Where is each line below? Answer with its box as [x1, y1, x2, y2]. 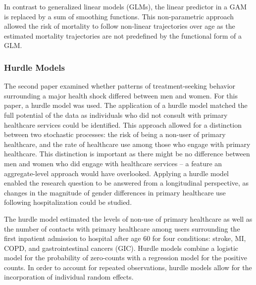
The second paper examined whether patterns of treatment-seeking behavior [4, 81, 236, 91]
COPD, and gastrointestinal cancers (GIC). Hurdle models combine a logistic [4, 242, 239, 253]
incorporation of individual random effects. [4, 272, 134, 282]
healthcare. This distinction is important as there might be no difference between [4, 148, 250, 159]
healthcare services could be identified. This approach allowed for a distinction [4, 119, 242, 130]
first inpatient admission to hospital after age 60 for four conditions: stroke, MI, [4, 233, 246, 243]
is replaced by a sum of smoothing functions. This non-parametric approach [4, 11, 234, 21]
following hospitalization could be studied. [4, 197, 132, 207]
